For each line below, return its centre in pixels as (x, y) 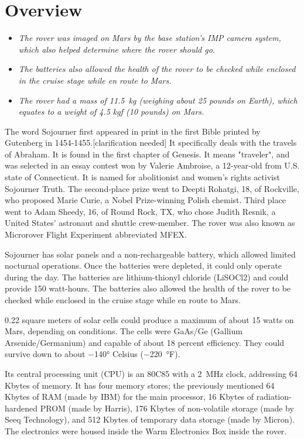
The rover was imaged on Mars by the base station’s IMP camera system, (150, 38)
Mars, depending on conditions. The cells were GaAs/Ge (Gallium (124, 331)
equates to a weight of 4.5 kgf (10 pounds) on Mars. (111, 112)
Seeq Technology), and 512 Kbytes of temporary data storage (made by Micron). (150, 419)
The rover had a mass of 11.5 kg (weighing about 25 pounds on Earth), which (158, 100)
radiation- (274, 397)
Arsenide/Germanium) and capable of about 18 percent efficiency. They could (145, 342)
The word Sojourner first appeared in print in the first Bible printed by (133, 131)
